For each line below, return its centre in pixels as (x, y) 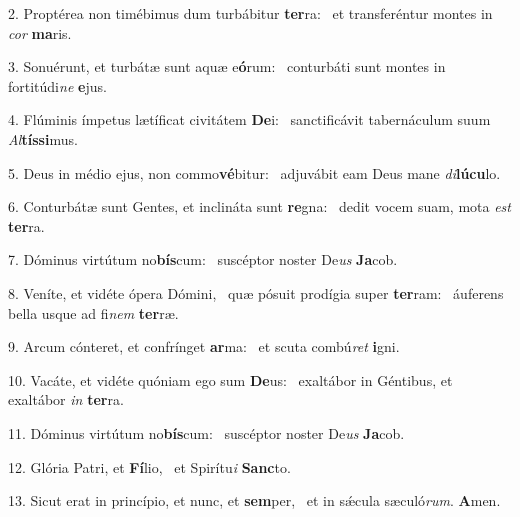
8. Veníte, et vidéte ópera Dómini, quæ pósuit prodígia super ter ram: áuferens (256, 292)
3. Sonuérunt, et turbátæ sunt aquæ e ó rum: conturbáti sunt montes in (227, 66)
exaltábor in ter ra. (66, 399)
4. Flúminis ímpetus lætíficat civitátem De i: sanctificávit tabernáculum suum (249, 119)
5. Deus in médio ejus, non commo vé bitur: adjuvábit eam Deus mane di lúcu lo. (254, 172)
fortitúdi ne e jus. (57, 85)
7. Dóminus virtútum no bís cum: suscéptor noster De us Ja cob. (203, 259)
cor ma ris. (40, 32)
